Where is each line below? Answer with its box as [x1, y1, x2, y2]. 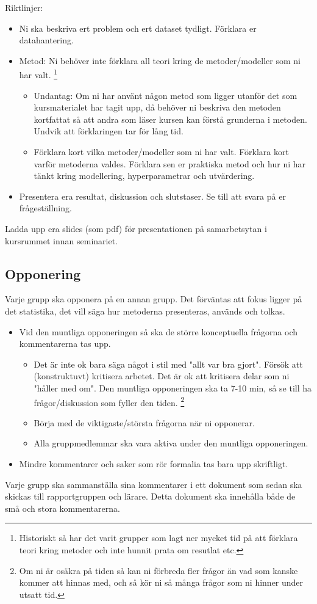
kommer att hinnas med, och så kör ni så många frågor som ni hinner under [19, 576, 304, 589]
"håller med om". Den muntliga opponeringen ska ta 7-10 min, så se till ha [34, 381, 312, 394]
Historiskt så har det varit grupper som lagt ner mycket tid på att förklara [19, 531, 298, 544]
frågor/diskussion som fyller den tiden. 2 [34, 394, 185, 409]
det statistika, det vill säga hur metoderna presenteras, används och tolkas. [5, 304, 285, 317]
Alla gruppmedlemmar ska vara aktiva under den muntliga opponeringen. [34, 437, 308, 449]
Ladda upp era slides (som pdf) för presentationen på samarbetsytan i [5, 222, 267, 235]
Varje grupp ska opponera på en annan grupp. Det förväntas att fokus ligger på [5, 293, 302, 305]
